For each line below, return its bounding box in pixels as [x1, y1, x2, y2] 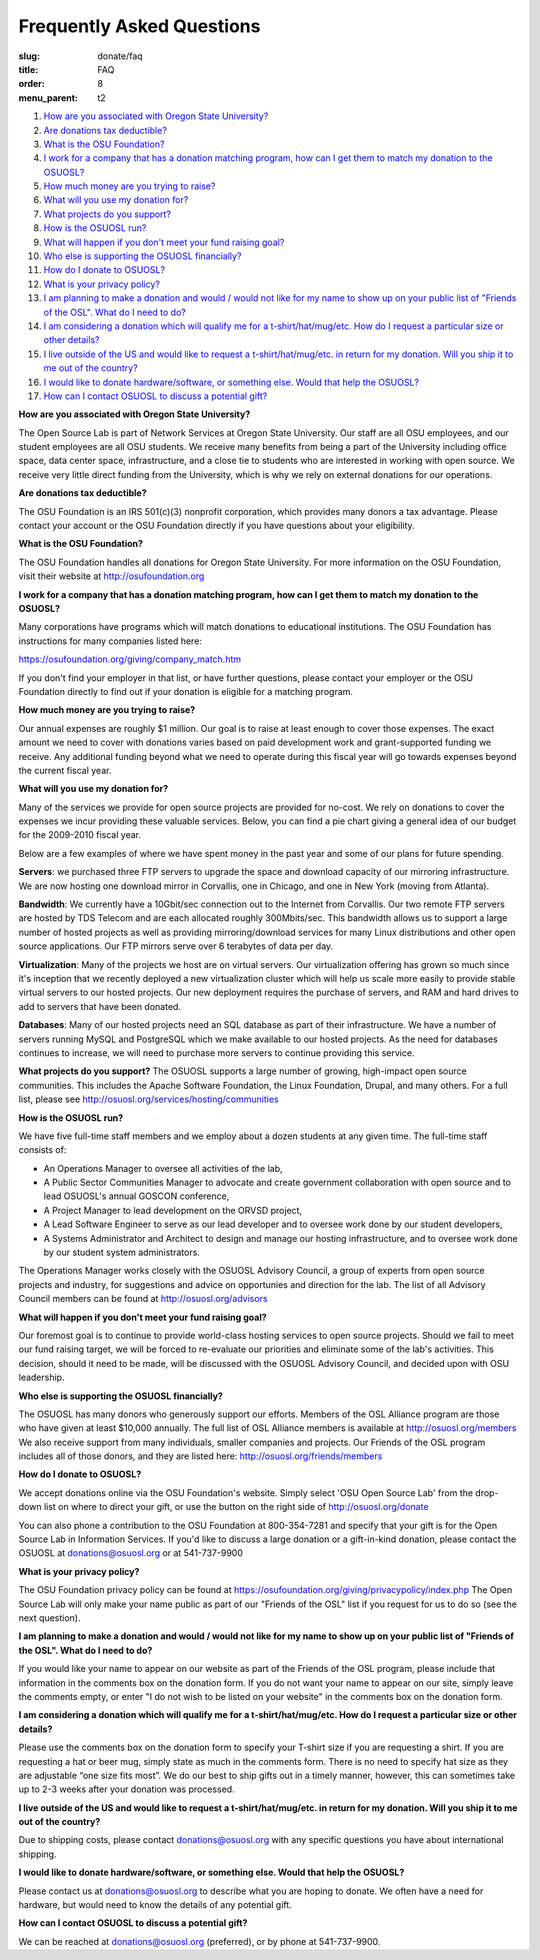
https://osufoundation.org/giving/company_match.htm [18, 653, 242, 665]
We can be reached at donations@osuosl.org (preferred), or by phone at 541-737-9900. [18, 1935, 381, 1947]
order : [18, 78, 45, 90]
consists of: [18, 1144, 67, 1156]
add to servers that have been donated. [18, 1000, 182, 1012]
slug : [18, 50, 40, 62]
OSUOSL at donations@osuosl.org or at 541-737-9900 [18, 1547, 244, 1559]
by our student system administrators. [43, 1246, 200, 1259]
